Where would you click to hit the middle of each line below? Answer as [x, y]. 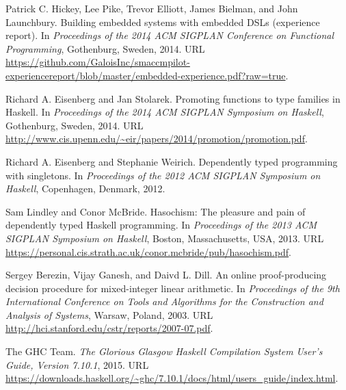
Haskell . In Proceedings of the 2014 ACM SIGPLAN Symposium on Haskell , [165, 112]
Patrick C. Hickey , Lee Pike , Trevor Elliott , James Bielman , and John [152, 8]
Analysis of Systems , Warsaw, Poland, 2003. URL [109, 314]
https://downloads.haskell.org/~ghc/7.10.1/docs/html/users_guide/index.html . [172, 378]
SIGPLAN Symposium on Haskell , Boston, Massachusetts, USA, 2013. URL [165, 238]
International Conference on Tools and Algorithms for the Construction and [164, 301]
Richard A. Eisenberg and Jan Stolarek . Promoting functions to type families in [173, 98]
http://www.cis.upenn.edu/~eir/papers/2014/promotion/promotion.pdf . [157, 139]
